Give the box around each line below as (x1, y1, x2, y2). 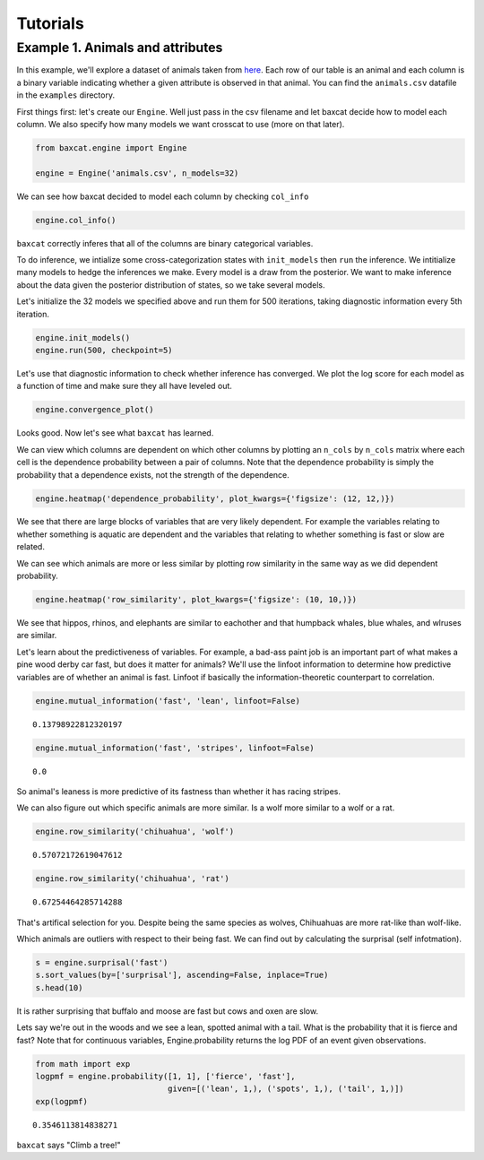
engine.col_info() (35, 215, 117, 225)
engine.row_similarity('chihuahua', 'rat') (35, 874, 230, 884)
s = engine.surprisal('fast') (35, 957, 169, 967)
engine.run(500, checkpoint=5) (35, 345, 174, 355)
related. (16, 541, 45, 552)
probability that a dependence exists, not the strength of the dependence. (16, 469, 290, 480)
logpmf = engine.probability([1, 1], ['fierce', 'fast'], (35, 1071, 296, 1081)
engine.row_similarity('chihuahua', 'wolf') (35, 827, 235, 837)
